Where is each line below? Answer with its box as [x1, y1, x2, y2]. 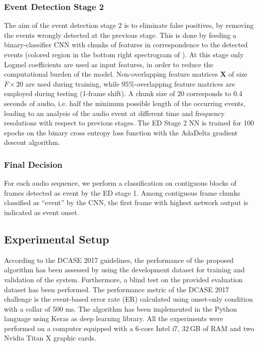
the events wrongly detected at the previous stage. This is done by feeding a [4, 29, 237, 40]
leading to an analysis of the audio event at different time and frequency [4, 108, 225, 118]
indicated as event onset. [4, 207, 79, 217]
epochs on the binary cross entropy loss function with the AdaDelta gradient [4, 127, 238, 137]
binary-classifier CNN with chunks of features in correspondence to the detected [4, 39, 248, 50]
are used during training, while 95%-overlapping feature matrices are [25, 78, 235, 89]
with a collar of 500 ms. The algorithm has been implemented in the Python [4, 303, 237, 314]
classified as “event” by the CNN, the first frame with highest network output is [4, 197, 249, 208]
